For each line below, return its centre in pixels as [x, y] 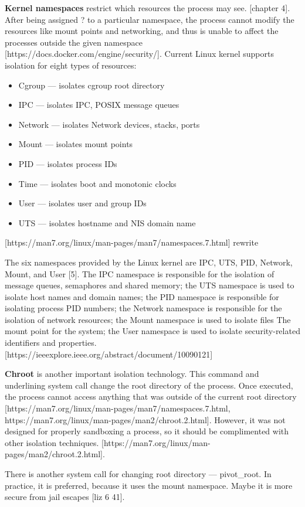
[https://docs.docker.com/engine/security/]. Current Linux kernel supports [139, 54]
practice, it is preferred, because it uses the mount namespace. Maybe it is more [149, 485]
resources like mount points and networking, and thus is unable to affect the [142, 31]
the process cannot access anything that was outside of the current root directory [151, 397]
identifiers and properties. [51, 343]
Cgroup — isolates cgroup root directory [91, 85]
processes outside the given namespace [74, 42]
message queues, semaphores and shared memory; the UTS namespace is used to [150, 285]
